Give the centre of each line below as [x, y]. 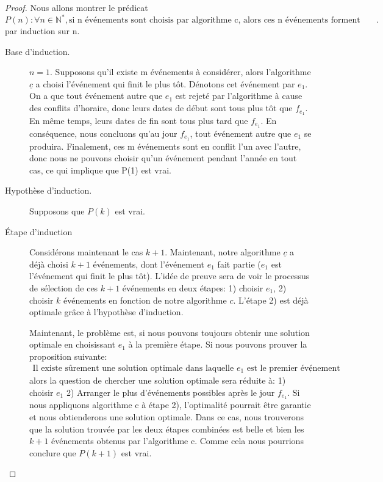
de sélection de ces [64, 287]
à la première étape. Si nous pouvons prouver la [218, 344]
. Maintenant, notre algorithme [223, 252]
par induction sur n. [42, 31]
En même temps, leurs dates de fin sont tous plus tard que [139, 120]
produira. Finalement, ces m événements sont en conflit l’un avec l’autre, [165, 146]
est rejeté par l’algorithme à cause [239, 96]
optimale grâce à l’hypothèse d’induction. [106, 312]
